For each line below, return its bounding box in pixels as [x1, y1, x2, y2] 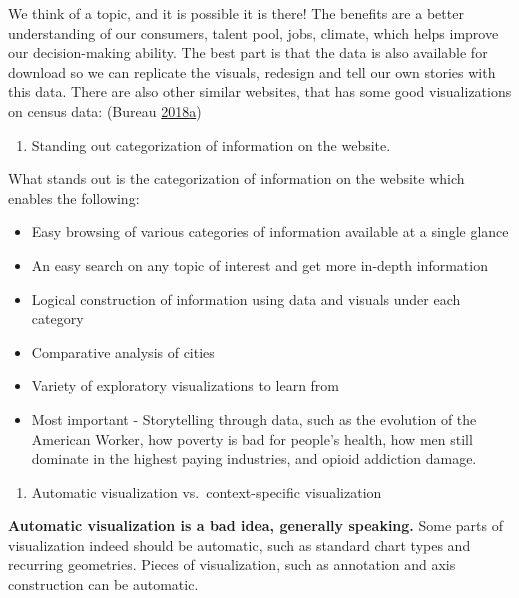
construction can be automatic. [8, 574, 199, 595]
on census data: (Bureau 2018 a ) [8, 100, 202, 121]
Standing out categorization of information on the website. [31, 134, 391, 155]
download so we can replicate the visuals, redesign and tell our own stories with [8, 61, 496, 82]
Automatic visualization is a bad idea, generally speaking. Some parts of [8, 515, 503, 536]
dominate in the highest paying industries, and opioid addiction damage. [31, 448, 477, 469]
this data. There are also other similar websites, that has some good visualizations [8, 81, 512, 102]
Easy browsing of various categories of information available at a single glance [31, 221, 509, 242]
